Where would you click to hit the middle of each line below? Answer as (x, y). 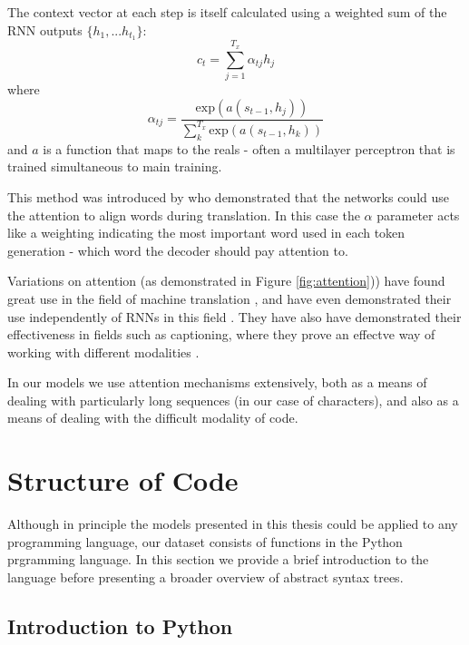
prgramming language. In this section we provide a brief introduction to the (218, 559)
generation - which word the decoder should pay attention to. (178, 250)
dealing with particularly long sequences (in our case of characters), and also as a (233, 400)
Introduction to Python (120, 625)
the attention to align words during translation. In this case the (184, 215)
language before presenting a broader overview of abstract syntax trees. (205, 577)
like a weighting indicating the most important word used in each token (206, 233)
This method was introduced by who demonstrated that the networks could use (228, 196)
